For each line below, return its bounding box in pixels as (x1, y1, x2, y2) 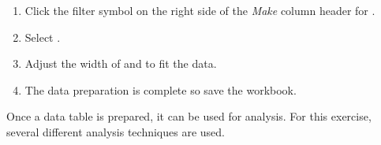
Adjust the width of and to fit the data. (24, 55, 217, 72)
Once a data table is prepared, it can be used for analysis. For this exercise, (6, 108, 372, 125)
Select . (24, 28, 61, 45)
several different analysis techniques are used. (6, 123, 225, 139)
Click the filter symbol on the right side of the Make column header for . (24, 2, 375, 18)
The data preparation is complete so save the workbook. (24, 81, 297, 98)
